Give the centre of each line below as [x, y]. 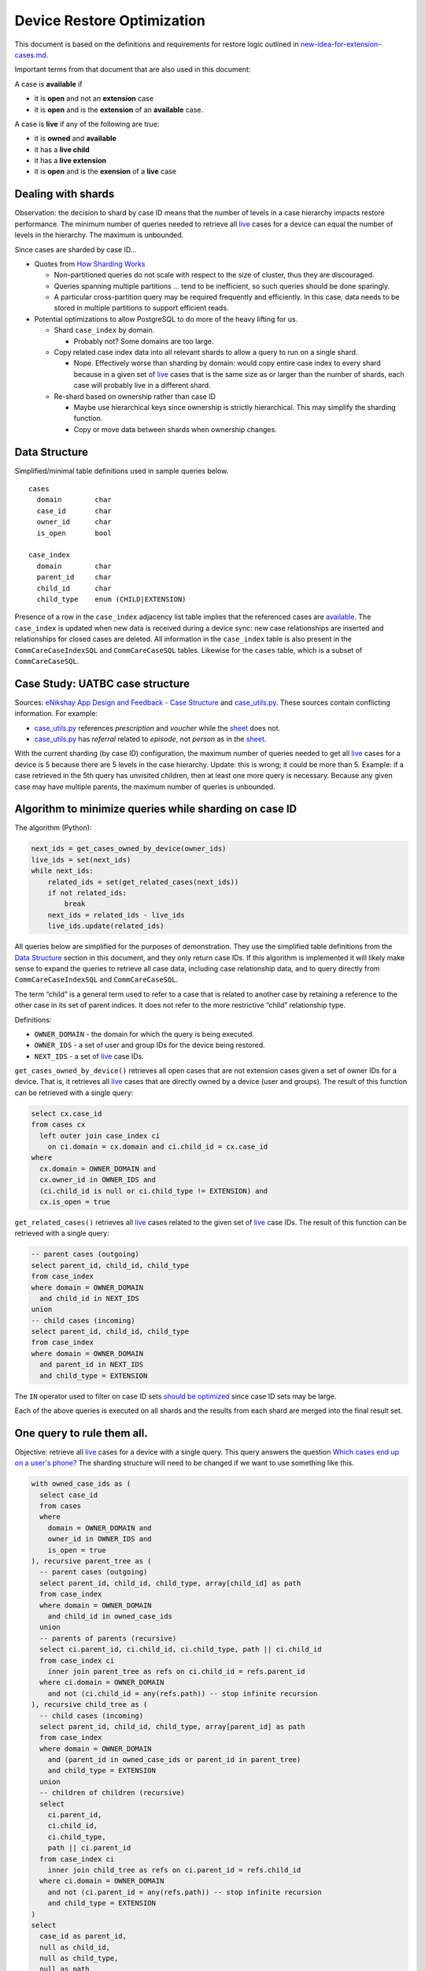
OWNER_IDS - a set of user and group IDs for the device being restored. [150, 1045]
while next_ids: [63, 871]
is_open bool [74, 533]
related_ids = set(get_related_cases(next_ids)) [143, 882]
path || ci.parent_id [89, 1848]
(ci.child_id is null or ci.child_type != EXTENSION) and [154, 1191]
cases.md [30, 54]
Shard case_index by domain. [104, 330]
